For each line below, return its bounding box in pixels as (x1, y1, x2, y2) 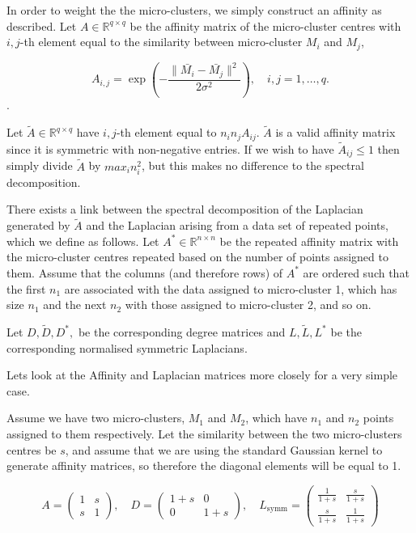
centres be (6, 441, 57, 458)
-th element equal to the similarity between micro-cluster (19, 33, 303, 50)
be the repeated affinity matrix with (219, 232, 399, 249)
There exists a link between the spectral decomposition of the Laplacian (6, 201, 363, 218)
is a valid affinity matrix (275, 124, 396, 141)
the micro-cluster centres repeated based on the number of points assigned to (6, 248, 388, 265)
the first (6, 280, 46, 297)
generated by (6, 217, 70, 234)
